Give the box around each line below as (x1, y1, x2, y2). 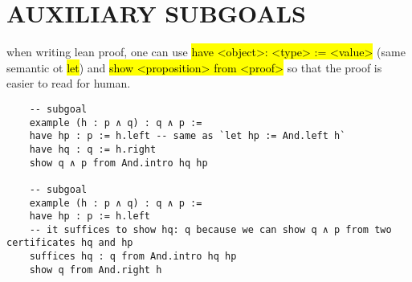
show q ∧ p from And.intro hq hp (29, 157, 208, 169)
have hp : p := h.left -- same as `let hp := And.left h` (29, 130, 346, 142)
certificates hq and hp (6, 237, 133, 249)
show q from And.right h (29, 264, 162, 276)
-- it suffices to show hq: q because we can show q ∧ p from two (29, 223, 392, 235)
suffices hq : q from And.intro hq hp (29, 251, 237, 263)
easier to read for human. (6, 75, 131, 92)
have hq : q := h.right (29, 143, 157, 155)
